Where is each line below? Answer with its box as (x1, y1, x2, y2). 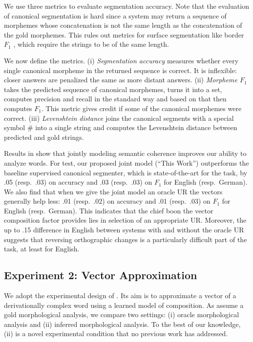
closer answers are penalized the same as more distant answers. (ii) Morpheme (4, 75, 237, 85)
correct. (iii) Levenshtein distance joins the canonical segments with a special (4, 113, 234, 123)
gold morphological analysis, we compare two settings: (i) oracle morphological (4, 309, 239, 320)
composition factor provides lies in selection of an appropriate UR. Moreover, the (4, 215, 247, 225)
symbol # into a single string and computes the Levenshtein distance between (4, 122, 237, 133)
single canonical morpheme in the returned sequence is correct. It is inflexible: (4, 65, 237, 75)
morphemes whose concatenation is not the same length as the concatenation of (4, 20, 242, 30)
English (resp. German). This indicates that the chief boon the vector (4, 205, 213, 215)
